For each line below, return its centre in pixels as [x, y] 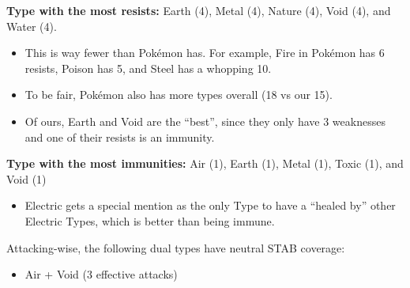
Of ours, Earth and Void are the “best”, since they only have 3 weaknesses [205, 121]
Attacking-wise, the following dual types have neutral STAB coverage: [176, 247]
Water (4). [32, 26]
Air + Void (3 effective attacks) [101, 274]
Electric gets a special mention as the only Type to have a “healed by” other [210, 205]
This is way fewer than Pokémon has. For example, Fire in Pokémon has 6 [205, 53]
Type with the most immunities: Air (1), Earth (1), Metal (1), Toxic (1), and [205, 163]
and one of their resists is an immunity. [120, 136]
